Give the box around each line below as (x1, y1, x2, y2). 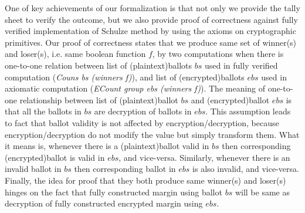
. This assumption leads (205, 105, 291, 117)
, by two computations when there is (152, 48, 284, 60)
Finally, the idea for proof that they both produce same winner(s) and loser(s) (5, 174, 286, 186)
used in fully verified (205, 59, 278, 71)
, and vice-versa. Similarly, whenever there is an (118, 151, 290, 163)
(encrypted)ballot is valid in (5, 151, 105, 163)
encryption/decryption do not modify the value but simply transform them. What (5, 128, 300, 140)
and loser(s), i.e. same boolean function (5, 48, 146, 60)
